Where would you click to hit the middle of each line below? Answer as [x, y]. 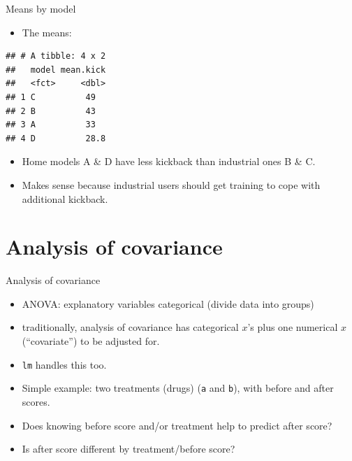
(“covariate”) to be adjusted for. [91, 341]
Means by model [41, 8]
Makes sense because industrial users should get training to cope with [171, 184]
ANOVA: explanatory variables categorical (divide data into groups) [168, 303]
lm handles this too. [64, 364]
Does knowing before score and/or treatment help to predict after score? [177, 425]
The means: [47, 32]
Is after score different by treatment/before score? [129, 449]
